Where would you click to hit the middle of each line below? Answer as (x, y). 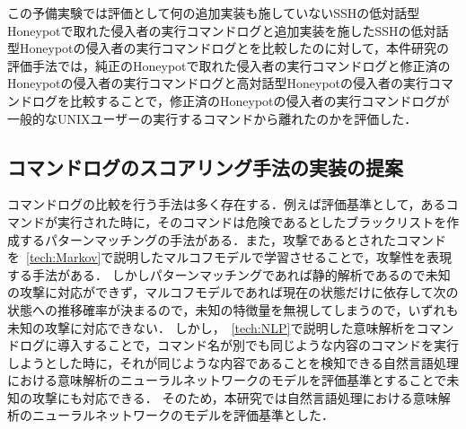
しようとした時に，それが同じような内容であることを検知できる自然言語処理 (233, 362)
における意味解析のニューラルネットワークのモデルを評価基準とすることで (227, 380)
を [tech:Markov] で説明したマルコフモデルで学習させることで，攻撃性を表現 (230, 257)
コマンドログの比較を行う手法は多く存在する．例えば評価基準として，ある (227, 204)
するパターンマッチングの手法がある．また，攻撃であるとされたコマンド (233, 239)
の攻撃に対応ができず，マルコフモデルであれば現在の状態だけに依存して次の (233, 292)
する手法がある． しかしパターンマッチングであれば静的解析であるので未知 (229, 274)
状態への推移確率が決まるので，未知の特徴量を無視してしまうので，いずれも (233, 309)
